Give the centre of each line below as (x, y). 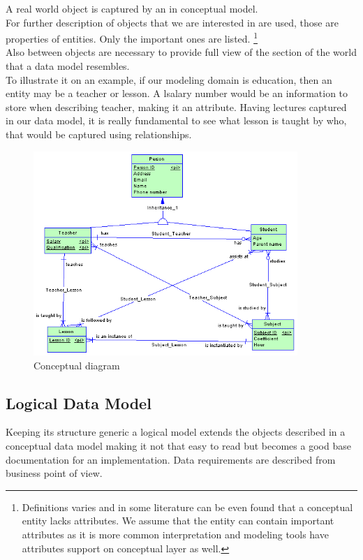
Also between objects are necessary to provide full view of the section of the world (181, 52)
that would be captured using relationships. (99, 134)
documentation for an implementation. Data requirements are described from (171, 459)
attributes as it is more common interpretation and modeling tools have (175, 534)
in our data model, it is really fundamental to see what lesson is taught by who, (176, 120)
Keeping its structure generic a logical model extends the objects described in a (176, 432)
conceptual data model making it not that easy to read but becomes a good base (178, 446)
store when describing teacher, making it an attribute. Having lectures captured (176, 106)
